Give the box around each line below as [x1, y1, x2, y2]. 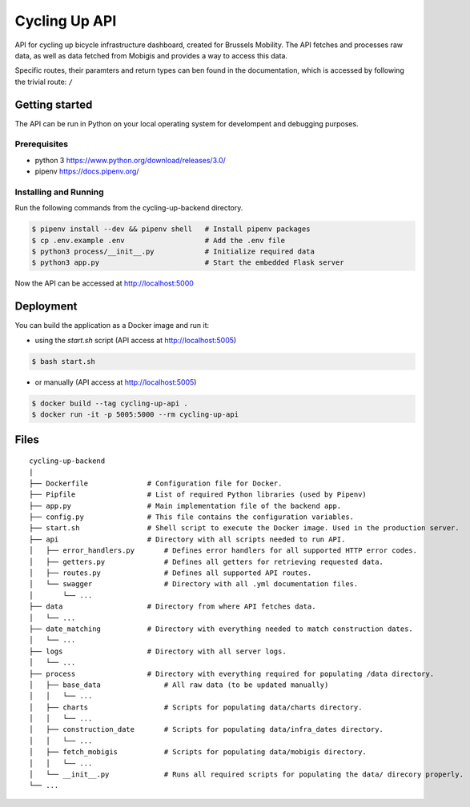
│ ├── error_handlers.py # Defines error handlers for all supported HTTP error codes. [29, 546, 418, 555]
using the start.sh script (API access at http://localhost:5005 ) [34, 335, 237, 345]
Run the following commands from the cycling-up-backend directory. [14, 203, 243, 213]
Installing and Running [14, 186, 104, 198]
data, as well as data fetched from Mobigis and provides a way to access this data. [14, 50, 288, 60]
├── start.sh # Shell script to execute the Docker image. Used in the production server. [29, 524, 460, 533]
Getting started [14, 98, 93, 111]
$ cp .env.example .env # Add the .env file [31, 236, 286, 245]
